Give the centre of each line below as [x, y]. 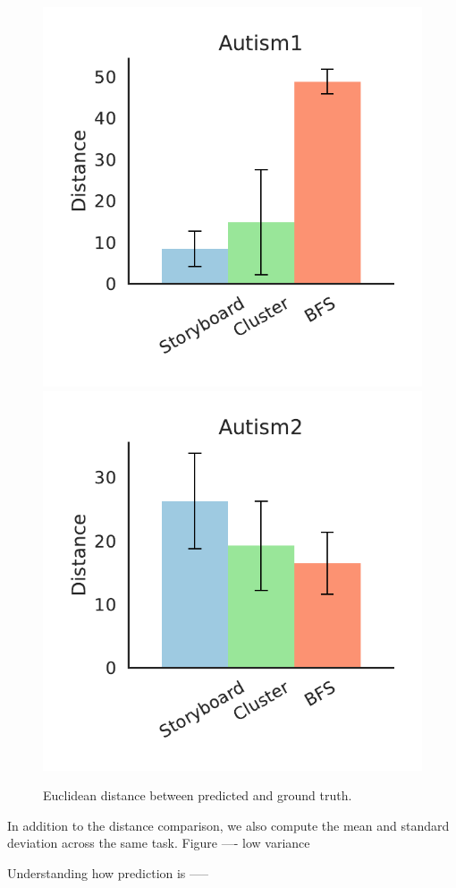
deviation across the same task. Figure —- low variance [159, 843]
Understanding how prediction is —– [108, 872]
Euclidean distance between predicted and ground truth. [198, 795]
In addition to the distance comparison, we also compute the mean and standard [228, 825]
